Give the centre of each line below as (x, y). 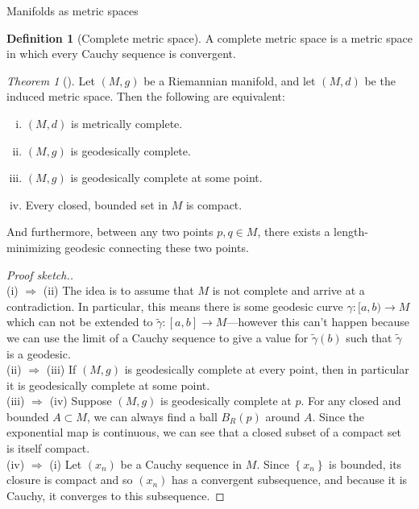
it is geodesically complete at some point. (108, 385)
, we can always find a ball (152, 416)
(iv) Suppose (81, 401)
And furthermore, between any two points (110, 232)
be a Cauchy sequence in (181, 463)
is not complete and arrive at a (288, 290)
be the (380, 80)
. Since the (338, 416)
